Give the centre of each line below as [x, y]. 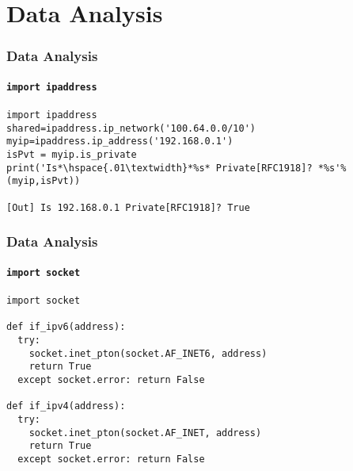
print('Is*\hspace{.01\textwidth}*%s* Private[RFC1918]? [159, 168]
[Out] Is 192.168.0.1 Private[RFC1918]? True [128, 207]
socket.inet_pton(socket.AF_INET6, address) [148, 353]
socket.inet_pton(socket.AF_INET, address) [145, 433]
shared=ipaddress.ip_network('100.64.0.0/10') [131, 128]
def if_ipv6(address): [66, 327]
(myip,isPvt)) [44, 181]
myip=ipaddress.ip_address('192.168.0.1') [120, 142]
